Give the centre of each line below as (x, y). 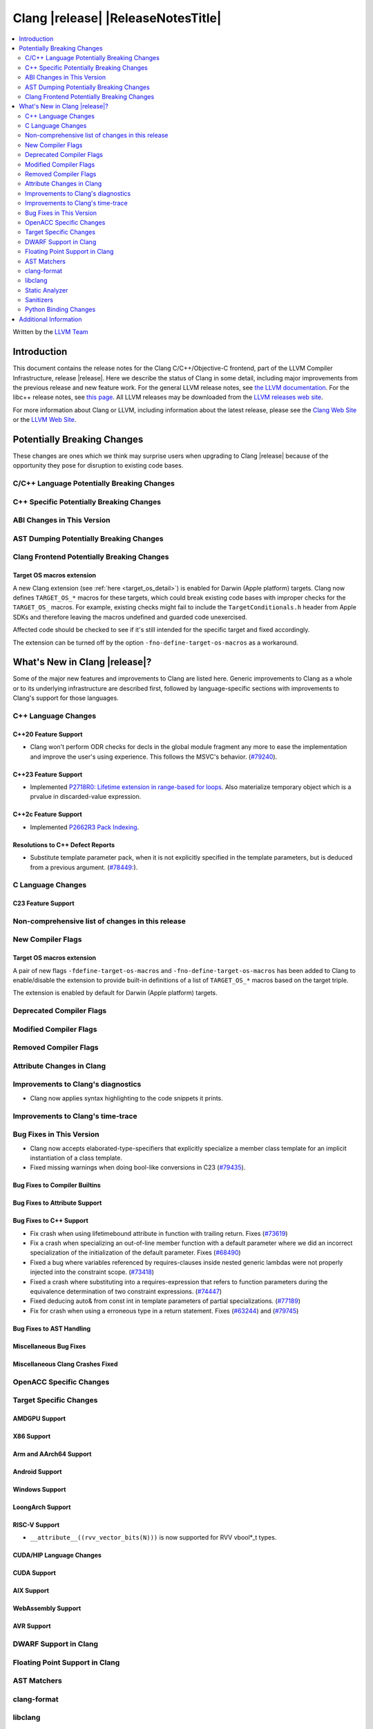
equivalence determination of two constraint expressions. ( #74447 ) (126, 1292)
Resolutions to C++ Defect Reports (64, 844)
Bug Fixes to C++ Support (51, 1221)
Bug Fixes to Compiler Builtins (57, 1185)
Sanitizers (39, 300)
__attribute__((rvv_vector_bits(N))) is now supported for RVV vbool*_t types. (153, 1537)
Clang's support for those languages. (66, 698)
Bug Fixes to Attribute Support (57, 1203)
